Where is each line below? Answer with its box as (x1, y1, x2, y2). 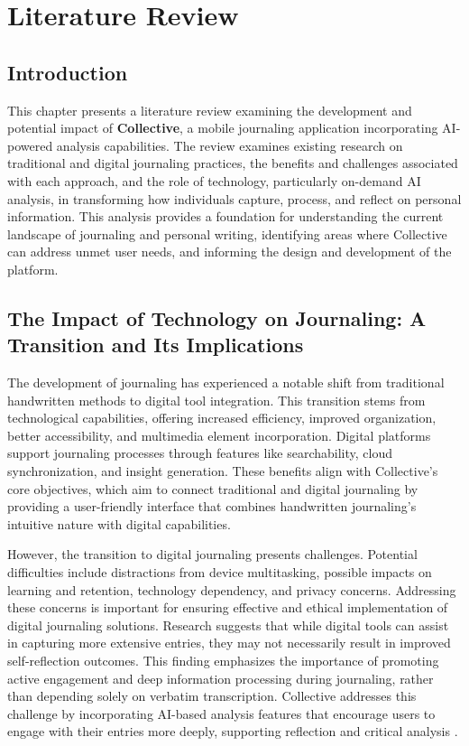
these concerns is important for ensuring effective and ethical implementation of (7, 598, 448, 617)
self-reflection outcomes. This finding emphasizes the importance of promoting (7, 651, 439, 670)
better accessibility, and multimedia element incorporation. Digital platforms (7, 425, 431, 444)
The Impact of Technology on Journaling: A (7, 303, 427, 331)
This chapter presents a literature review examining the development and (7, 100, 412, 119)
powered (7, 135, 53, 154)
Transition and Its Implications (7, 331, 304, 359)
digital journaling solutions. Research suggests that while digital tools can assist (7, 615, 449, 634)
